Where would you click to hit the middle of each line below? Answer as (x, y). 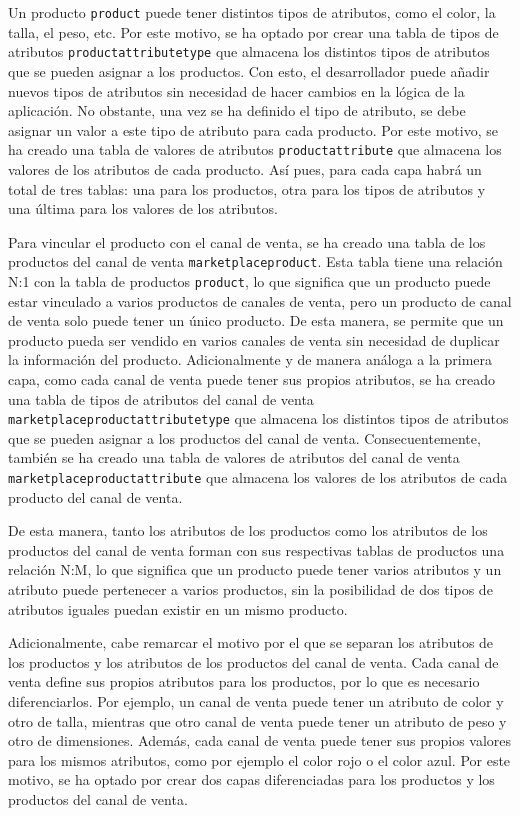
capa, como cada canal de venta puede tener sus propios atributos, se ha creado (252, 379)
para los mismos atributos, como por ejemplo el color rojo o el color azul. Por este (259, 759)
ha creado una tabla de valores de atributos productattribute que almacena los (255, 149)
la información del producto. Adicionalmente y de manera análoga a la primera (250, 359)
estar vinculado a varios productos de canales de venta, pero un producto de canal (260, 300)
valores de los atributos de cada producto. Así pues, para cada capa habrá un (245, 168)
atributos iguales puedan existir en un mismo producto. (178, 608)
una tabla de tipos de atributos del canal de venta (161, 398)
